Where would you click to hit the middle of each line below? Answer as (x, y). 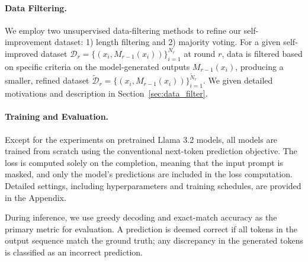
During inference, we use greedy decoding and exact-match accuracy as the (141, 217)
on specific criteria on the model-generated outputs (97, 66)
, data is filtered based (262, 53)
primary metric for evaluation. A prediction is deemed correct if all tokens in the (151, 229)
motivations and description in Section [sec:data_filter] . (106, 93)
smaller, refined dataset (47, 80)
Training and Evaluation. (57, 116)
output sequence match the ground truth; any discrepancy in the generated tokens (154, 240)
